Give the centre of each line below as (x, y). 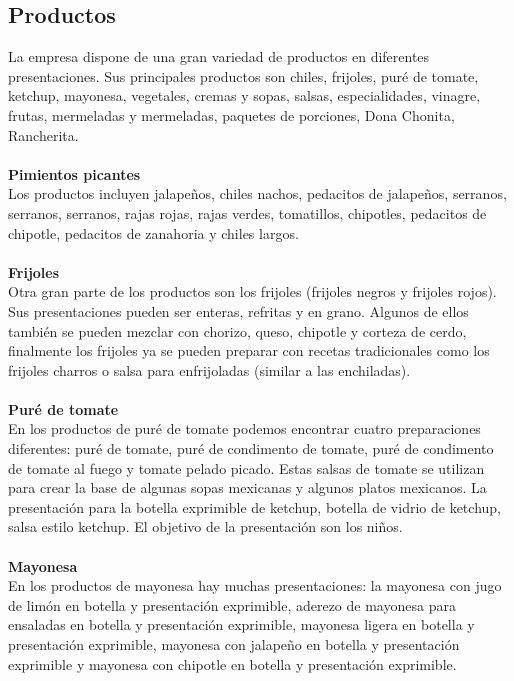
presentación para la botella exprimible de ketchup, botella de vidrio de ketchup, (254, 506)
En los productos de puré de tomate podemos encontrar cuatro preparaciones (244, 428)
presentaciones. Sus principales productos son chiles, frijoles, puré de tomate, (243, 75)
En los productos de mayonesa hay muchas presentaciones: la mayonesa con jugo (255, 585)
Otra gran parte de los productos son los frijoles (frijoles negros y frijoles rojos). (252, 291)
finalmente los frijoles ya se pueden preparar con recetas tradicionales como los (249, 350)
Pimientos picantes (74, 173)
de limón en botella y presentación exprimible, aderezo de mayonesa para (232, 604)
